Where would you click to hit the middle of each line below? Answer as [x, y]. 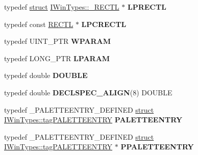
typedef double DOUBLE [46, 75]
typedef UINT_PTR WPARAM [58, 41]
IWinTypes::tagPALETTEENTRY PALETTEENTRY [93, 120]
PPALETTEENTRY [157, 147]
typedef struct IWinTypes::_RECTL [62, 7]
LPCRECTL [104, 24]
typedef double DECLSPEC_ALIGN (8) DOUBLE [88, 92]
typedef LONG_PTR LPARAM [57, 58]
